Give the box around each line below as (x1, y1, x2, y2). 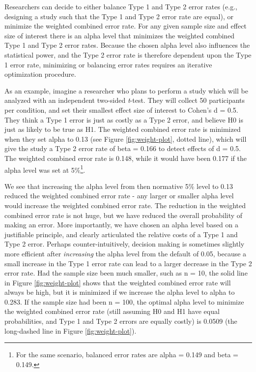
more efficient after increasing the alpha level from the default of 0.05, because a (4, 248, 247, 258)
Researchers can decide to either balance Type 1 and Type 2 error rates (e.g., (4, 1, 237, 11)
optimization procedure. (4, 69, 76, 79)
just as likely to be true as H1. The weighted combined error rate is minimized (4, 124, 241, 134)
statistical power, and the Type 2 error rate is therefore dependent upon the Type (4, 49, 252, 60)
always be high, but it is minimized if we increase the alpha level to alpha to (4, 287, 235, 297)
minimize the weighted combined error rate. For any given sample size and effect (4, 21, 247, 31)
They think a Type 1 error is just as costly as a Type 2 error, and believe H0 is (4, 114, 243, 124)
